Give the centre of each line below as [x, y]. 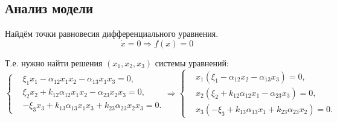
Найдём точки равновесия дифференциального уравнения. [112, 33]
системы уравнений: [192, 62]
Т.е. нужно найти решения [54, 62]
